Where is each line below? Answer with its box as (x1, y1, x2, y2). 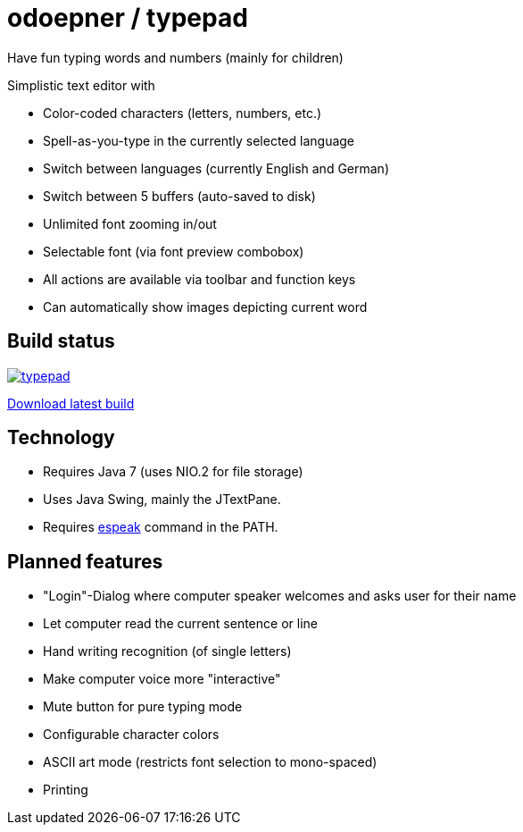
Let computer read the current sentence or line (43, 616, 318, 632)
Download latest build (7, 395, 135, 411)
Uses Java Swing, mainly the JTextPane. (43, 492, 281, 508)
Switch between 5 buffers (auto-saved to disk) (43, 188, 316, 204)
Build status (7, 330, 115, 353)
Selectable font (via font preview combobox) (43, 243, 304, 259)
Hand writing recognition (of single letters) (43, 643, 292, 660)
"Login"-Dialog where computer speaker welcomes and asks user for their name (43, 588, 517, 604)
